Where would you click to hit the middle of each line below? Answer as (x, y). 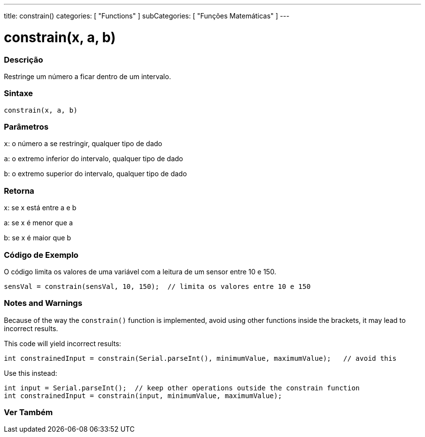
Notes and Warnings (43, 303)
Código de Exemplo (41, 255)
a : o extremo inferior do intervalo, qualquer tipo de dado (94, 159)
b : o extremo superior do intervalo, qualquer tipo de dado (96, 174)
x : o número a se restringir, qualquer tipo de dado (83, 144)
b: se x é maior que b (38, 238)
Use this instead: (31, 373)
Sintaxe (18, 93)
